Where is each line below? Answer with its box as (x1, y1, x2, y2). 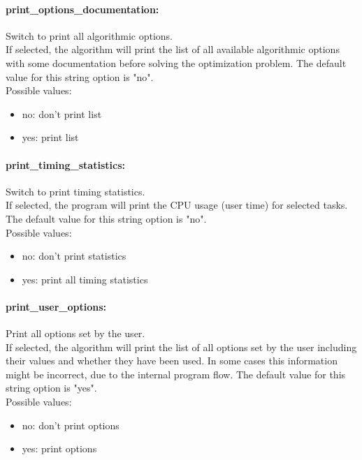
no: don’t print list (22, 106, 102, 121)
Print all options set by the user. (6, 326, 145, 341)
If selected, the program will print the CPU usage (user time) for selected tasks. (6, 198, 348, 212)
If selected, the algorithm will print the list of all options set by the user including (6, 339, 357, 354)
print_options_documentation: (6, 1, 159, 16)
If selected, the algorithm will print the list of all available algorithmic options (6, 42, 340, 57)
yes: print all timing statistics (22, 272, 148, 286)
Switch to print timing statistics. (6, 184, 145, 198)
